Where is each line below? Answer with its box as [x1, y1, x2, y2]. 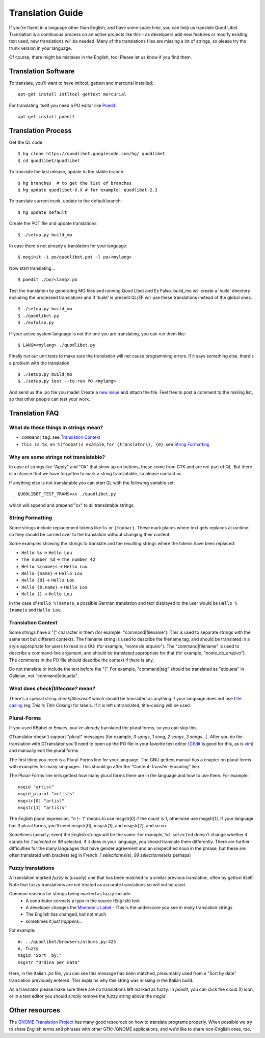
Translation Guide [9, 7, 83, 18]
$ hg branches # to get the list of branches [18, 180, 132, 186]
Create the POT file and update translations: [9, 221, 98, 227]
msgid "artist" [18, 784, 54, 790]
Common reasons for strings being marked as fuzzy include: [9, 891, 132, 897]
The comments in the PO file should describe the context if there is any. [9, 657, 154, 663]
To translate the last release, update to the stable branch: [9, 169, 125, 175]
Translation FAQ [9, 409, 59, 418]
